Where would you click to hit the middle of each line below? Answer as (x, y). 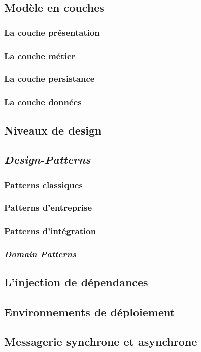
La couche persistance (49, 79)
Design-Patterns (47, 160)
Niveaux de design (53, 130)
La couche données (43, 102)
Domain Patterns (40, 254)
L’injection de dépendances (76, 282)
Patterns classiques (43, 184)
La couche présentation (52, 32)
